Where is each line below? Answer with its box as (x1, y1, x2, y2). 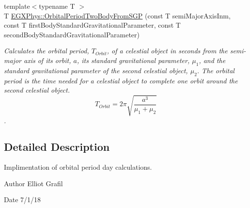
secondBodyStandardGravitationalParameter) (4, 29, 140, 39)
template (4, 1, 30, 11)
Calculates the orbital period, (4, 46, 89, 56)
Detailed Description (4, 139, 110, 154)
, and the (199, 55, 226, 65)
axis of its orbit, (23, 55, 71, 65)
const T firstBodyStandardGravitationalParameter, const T (4, 20, 181, 30)
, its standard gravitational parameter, (77, 55, 190, 65)
